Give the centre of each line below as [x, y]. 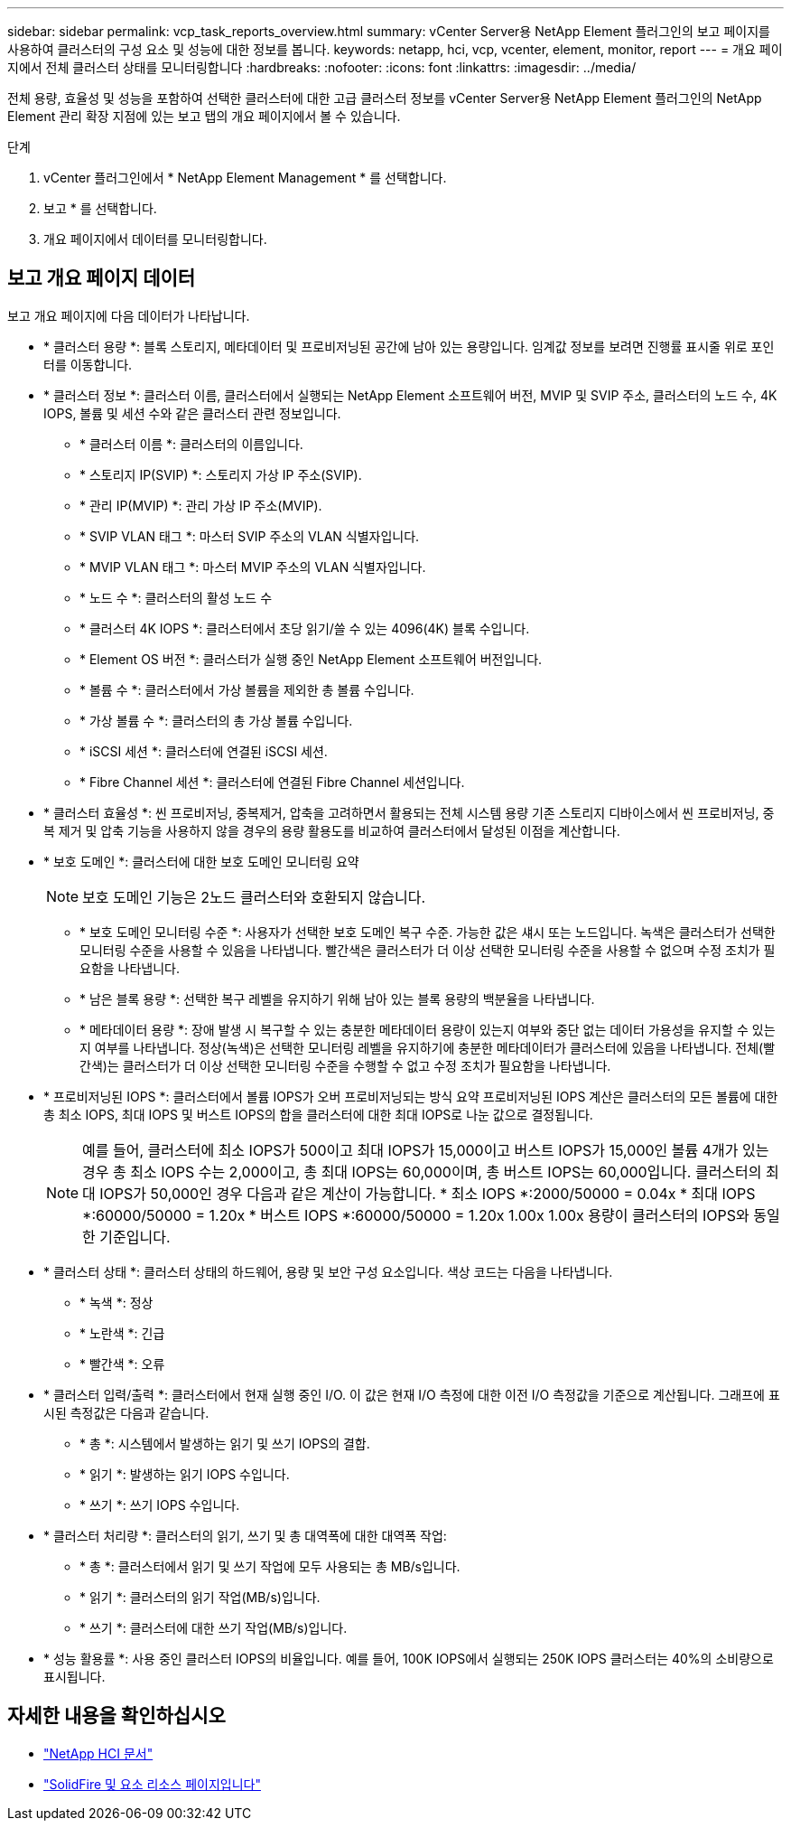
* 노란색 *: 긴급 [122, 1333]
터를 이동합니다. [88, 364]
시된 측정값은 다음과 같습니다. [126, 1412]
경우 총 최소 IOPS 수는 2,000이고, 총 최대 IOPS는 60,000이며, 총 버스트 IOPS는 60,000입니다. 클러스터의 [422, 1172]
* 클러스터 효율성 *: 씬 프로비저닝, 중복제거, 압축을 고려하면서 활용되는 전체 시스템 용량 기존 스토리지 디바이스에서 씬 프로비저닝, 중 [409, 812]
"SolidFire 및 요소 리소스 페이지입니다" [152, 1784]
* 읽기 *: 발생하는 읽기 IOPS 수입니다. [185, 1474]
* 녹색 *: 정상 [116, 1302]
